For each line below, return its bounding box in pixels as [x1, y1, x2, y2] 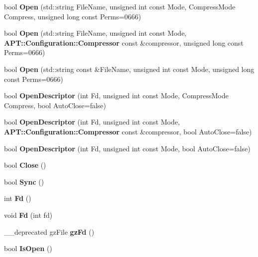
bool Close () [4, 160, 46, 170]
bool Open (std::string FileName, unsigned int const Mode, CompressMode [4, 1, 236, 11]
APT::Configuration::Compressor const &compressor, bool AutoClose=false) [4, 126, 252, 136]
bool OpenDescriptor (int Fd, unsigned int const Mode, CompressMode [4, 90, 229, 101]
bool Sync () [4, 176, 44, 187]
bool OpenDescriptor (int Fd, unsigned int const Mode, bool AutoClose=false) [4, 143, 251, 153]
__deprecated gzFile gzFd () [4, 226, 94, 237]
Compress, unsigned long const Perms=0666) [4, 11, 141, 21]
